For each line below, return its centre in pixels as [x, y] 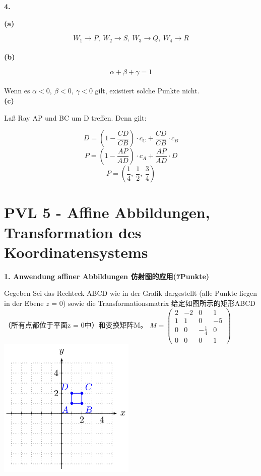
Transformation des [73, 232]
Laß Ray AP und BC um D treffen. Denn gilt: [75, 117]
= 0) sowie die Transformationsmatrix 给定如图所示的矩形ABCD [154, 303]
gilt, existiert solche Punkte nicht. [147, 91]
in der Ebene [24, 303]
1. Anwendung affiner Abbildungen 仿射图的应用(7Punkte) [107, 276]
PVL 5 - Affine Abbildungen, [107, 212]
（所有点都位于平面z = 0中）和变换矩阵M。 [76, 325]
